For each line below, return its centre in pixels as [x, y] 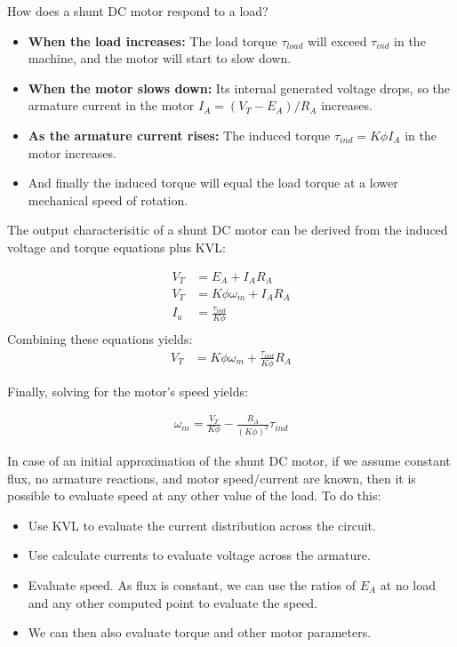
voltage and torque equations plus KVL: [116, 247]
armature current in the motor [111, 105]
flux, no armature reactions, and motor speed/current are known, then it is [212, 478]
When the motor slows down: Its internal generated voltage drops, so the [239, 88]
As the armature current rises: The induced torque [179, 135]
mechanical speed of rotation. [108, 200]
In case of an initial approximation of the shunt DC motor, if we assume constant [229, 460]
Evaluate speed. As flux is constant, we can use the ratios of [192, 584]
